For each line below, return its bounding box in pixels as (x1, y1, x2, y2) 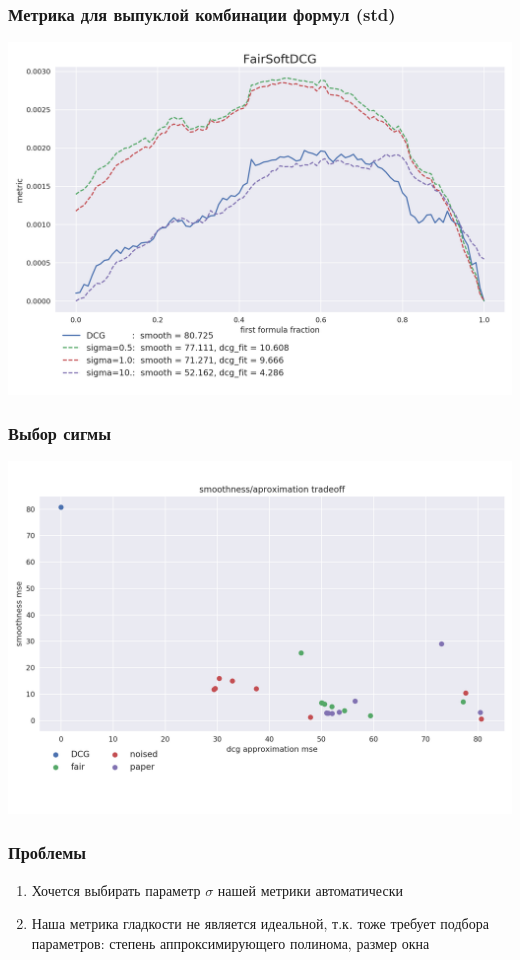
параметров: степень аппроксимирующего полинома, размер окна (31, 932, 430, 953)
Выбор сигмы (8, 421, 112, 446)
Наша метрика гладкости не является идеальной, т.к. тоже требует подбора (31, 913, 489, 934)
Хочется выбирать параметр (31, 879, 201, 900)
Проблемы (8, 840, 87, 865)
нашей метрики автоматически (217, 879, 403, 900)
